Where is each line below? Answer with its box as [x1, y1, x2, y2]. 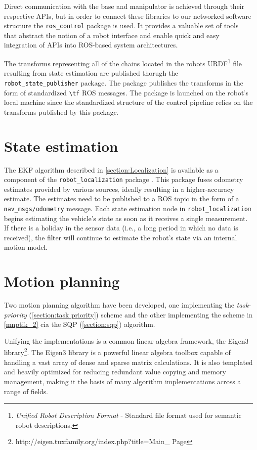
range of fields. [4, 386, 48, 396]
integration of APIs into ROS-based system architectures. [4, 40, 178, 50]
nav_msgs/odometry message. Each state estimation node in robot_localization [4, 203, 252, 213]
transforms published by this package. [4, 106, 119, 117]
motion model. [4, 242, 48, 252]
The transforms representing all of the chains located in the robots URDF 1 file [4, 57, 242, 68]
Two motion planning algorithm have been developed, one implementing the [4, 300, 234, 310]
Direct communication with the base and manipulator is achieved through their [4, 1, 245, 11]
